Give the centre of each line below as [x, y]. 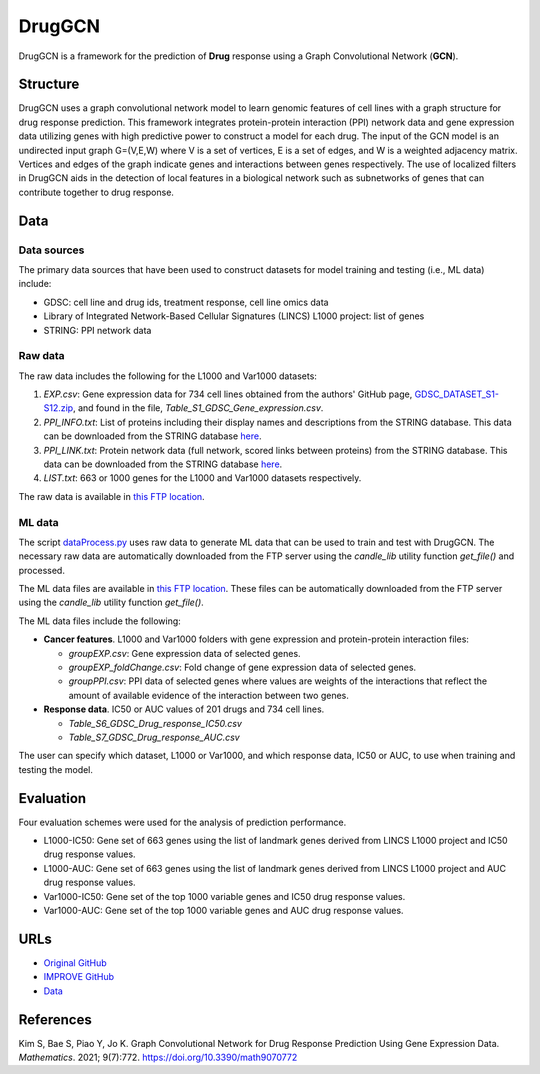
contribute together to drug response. [96, 192]
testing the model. [56, 769]
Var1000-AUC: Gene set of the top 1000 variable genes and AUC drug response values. [223, 911]
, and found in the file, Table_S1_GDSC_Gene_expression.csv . [198, 408]
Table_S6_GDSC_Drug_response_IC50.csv [155, 723]
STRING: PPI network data [97, 330]
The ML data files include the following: [100, 621]
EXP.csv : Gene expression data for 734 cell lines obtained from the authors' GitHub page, [228, 394]
